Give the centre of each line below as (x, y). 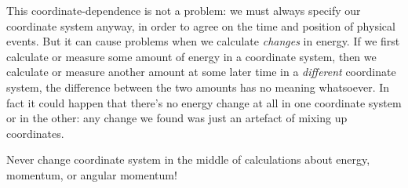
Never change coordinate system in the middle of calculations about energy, (188, 159)
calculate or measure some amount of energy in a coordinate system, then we (191, 56)
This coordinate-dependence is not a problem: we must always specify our (184, 10)
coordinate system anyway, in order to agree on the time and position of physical (201, 25)
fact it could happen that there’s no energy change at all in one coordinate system (204, 102)
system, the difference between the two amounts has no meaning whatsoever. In (198, 87)
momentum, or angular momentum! (92, 174)
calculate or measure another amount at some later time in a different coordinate (201, 72)
